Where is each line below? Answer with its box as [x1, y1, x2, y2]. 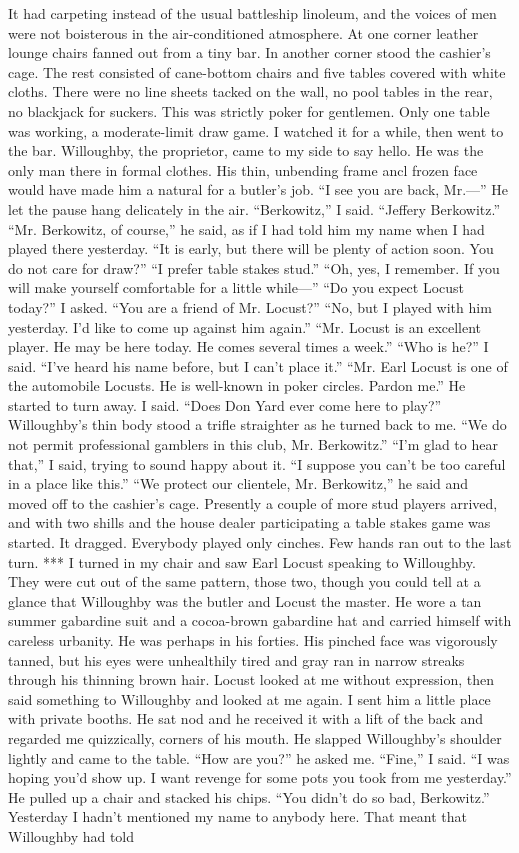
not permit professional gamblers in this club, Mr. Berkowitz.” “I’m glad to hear [8, 434, 498, 455]
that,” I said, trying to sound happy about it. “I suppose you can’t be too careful [8, 453, 506, 474]
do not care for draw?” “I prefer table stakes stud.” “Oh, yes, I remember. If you [8, 257, 500, 278]
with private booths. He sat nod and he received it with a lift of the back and [8, 708, 484, 729]
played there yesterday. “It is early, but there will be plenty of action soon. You [8, 238, 494, 259]
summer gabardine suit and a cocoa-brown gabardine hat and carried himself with [8, 610, 512, 631]
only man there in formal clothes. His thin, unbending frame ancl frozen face [8, 159, 478, 180]
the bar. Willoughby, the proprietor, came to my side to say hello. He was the [8, 140, 484, 161]
